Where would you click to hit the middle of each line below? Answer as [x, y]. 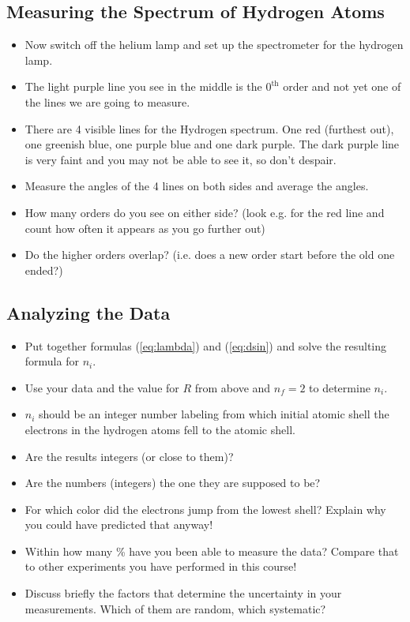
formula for [52, 361]
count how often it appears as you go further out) [145, 228]
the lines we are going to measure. [107, 101]
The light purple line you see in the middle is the [143, 86]
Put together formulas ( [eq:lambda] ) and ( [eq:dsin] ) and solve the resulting [206, 345]
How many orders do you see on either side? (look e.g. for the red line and [205, 212]
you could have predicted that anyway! [119, 525]
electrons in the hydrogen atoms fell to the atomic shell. [160, 429]
